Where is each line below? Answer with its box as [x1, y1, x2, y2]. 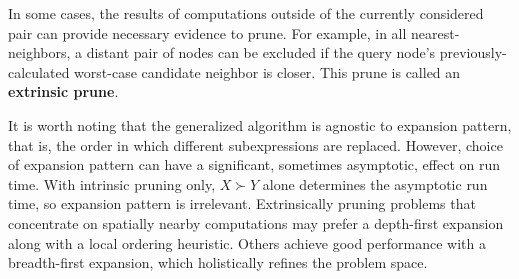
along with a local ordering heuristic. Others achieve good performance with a [8, 232, 486, 253]
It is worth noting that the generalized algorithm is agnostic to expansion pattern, [8, 114, 512, 135]
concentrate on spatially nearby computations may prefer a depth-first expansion [8, 212, 504, 233]
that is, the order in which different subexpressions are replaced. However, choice [8, 134, 503, 155]
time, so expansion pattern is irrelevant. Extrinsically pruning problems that [8, 193, 476, 214]
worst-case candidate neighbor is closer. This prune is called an [74, 61, 461, 82]
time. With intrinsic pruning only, [8, 173, 216, 194]
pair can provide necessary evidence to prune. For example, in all [8, 22, 407, 43]
